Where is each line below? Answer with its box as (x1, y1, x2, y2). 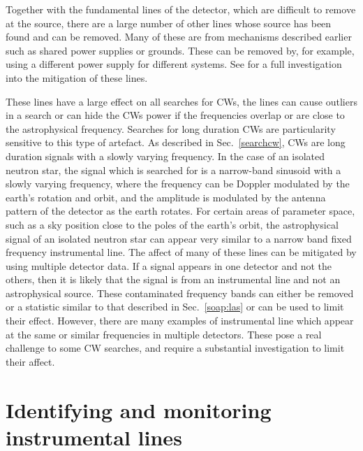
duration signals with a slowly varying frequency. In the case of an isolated (6, 148, 325, 163)
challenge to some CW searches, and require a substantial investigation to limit (6, 341, 345, 355)
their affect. (6, 354, 55, 368)
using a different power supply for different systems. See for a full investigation (6, 57, 342, 71)
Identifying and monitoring (6, 395, 272, 424)
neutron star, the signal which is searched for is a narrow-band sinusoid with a (6, 162, 341, 177)
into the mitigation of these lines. (6, 70, 148, 85)
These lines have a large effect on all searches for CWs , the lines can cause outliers (6, 94, 357, 108)
